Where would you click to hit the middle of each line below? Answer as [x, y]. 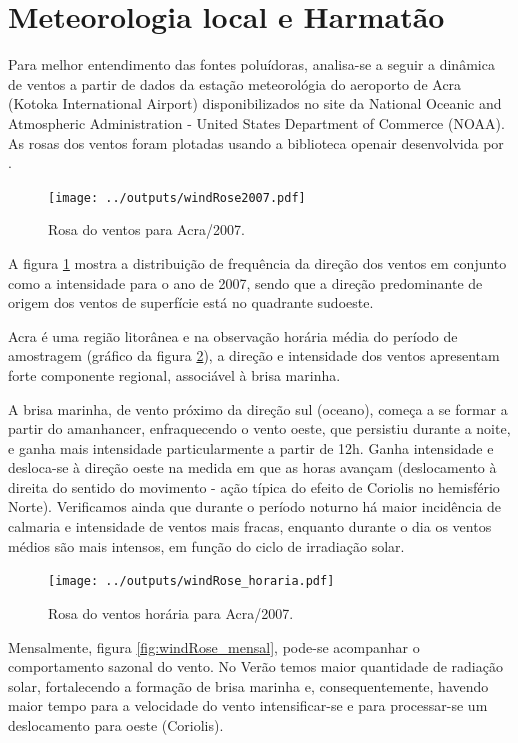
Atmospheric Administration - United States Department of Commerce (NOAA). [256, 122]
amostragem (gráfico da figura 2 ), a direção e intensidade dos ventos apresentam [254, 355]
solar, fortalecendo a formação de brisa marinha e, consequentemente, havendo [248, 685]
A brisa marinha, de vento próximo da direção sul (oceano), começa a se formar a [258, 408]
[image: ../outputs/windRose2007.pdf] [177, 197]
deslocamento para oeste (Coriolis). [116, 724]
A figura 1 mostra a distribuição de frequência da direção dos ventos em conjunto [257, 262]
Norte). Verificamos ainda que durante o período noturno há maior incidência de [255, 506]
